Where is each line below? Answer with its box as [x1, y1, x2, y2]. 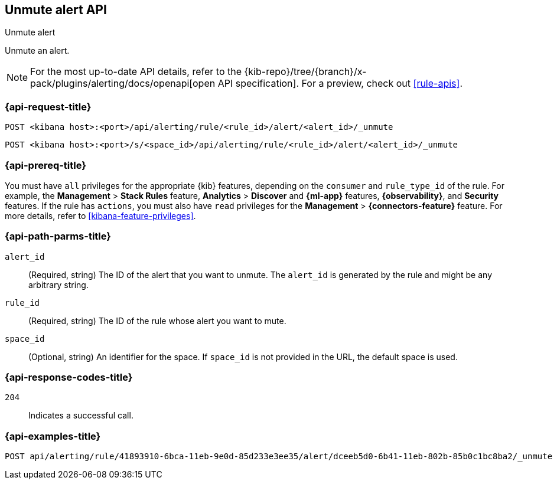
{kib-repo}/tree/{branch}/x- [244, 66, 367, 78]
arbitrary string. [28, 279, 89, 290]
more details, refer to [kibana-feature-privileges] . [5, 210, 196, 221]
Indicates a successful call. [28, 410, 133, 421]
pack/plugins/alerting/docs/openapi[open [30, 77, 216, 90]
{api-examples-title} [5, 430, 101, 442]
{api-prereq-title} [5, 159, 86, 171]
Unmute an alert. [5, 45, 70, 56]
